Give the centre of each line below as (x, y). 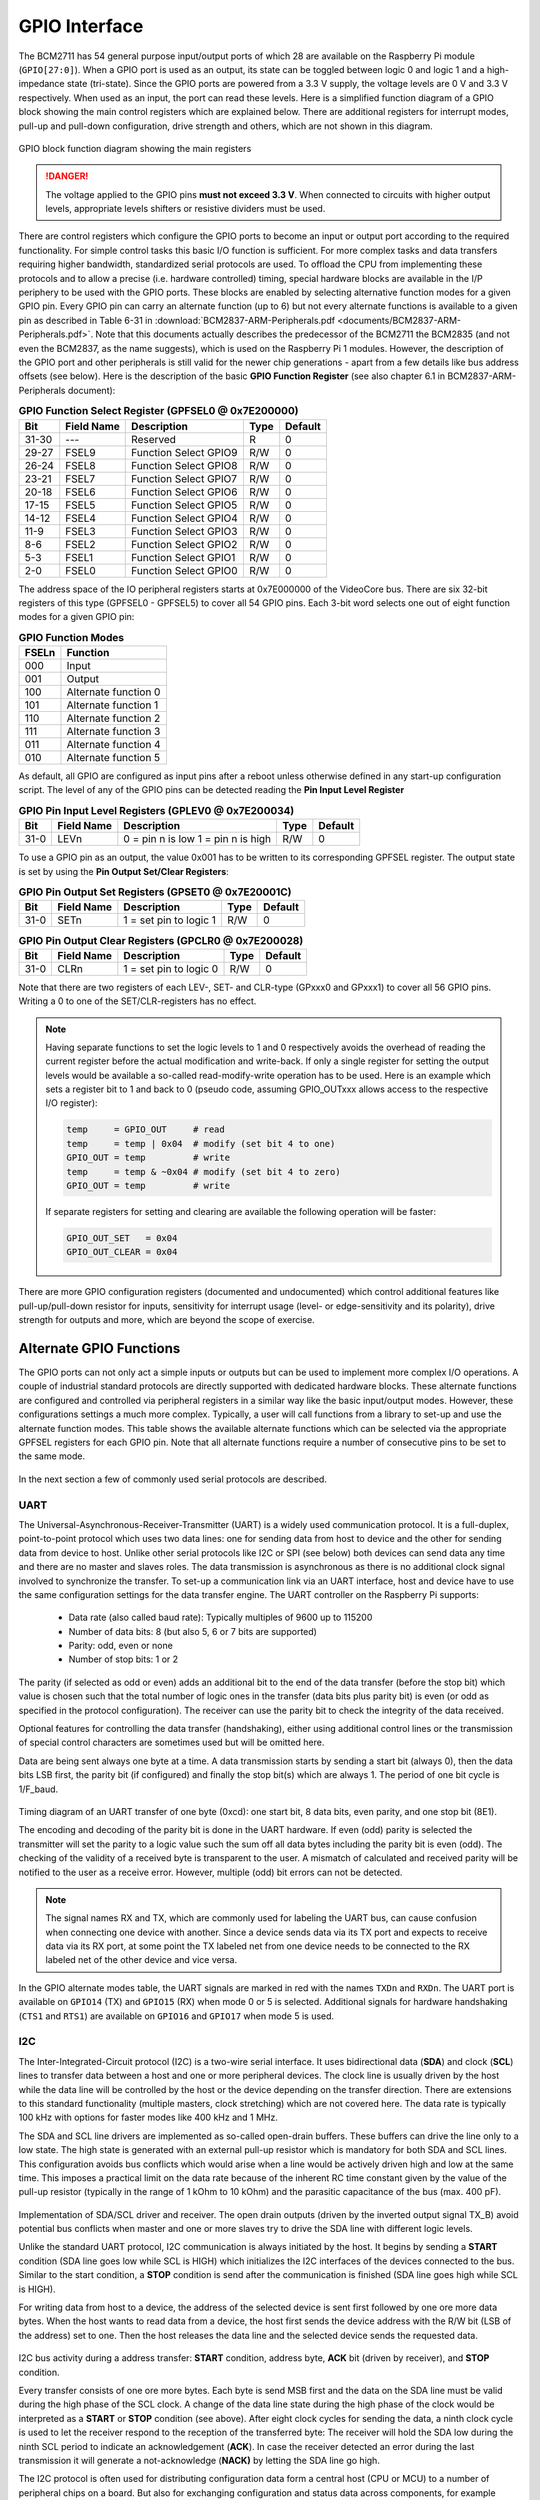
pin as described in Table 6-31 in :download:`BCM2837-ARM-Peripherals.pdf (176, 320)
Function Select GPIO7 (184, 478)
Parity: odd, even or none (121, 1646)
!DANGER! (67, 176)
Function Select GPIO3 (184, 531)
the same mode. (51, 1456)
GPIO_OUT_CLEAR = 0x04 (122, 1252)
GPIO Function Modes (71, 637)
